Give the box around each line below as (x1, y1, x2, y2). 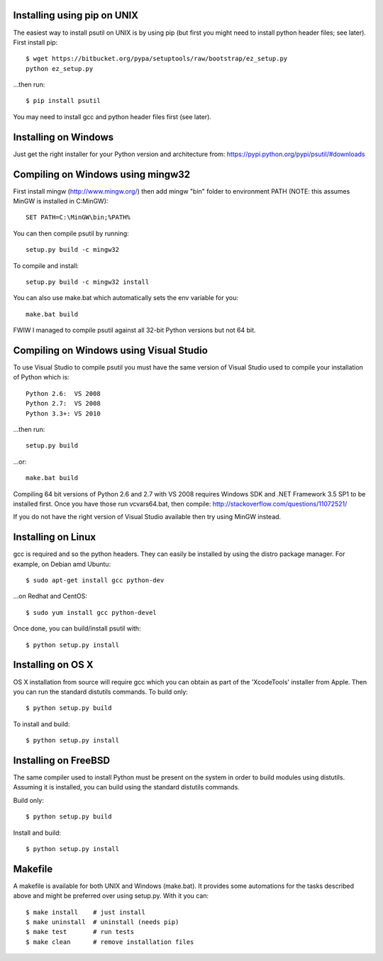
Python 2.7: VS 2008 (26, 399, 101, 408)
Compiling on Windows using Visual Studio (13, 345, 209, 356)
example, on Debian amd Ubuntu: (13, 560, 111, 568)
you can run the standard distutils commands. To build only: (13, 687, 188, 696)
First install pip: (13, 38, 58, 46)
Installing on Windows (13, 131, 114, 143)
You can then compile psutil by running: (13, 229, 129, 238)
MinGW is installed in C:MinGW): (13, 197, 109, 206)
